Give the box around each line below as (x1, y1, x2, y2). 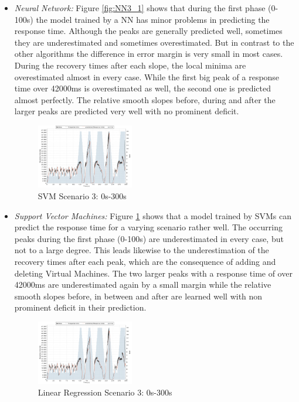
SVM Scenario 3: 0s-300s (38, 189, 127, 202)
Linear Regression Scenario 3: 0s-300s (38, 386, 172, 398)
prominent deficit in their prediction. (14, 301, 147, 314)
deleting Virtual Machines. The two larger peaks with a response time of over (14, 267, 293, 279)
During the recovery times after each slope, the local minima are (14, 59, 246, 71)
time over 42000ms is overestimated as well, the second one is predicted (14, 82, 271, 94)
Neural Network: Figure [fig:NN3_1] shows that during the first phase (14, 2, 266, 13)
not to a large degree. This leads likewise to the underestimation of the (14, 244, 269, 256)
